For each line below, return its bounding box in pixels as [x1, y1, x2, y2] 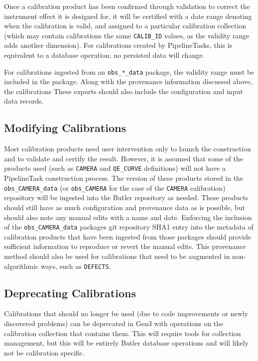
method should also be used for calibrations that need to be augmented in [4, 250, 230, 261]
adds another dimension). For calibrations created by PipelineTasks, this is [4, 40, 233, 50]
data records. [4, 96, 44, 106]
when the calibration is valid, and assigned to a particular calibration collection [4, 20, 247, 31]
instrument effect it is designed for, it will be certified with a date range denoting [4, 10, 252, 21]
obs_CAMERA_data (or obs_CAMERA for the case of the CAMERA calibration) [4, 182, 226, 193]
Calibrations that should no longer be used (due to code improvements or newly [4, 308, 249, 319]
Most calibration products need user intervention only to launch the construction [4, 143, 251, 154]
